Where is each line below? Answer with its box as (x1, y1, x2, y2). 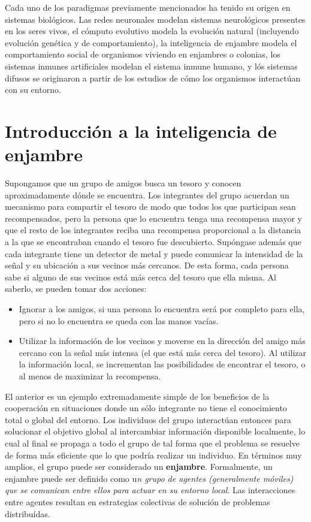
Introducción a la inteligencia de (5, 118, 277, 143)
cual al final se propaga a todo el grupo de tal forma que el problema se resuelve (5, 436, 300, 449)
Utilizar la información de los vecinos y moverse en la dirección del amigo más (19, 334, 306, 347)
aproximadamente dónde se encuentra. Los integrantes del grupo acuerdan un (5, 188, 289, 201)
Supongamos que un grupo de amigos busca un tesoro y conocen (5, 177, 241, 189)
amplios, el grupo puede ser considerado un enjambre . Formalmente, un (5, 460, 273, 473)
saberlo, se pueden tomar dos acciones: (5, 282, 147, 295)
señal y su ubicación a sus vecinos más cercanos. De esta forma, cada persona (5, 259, 289, 271)
